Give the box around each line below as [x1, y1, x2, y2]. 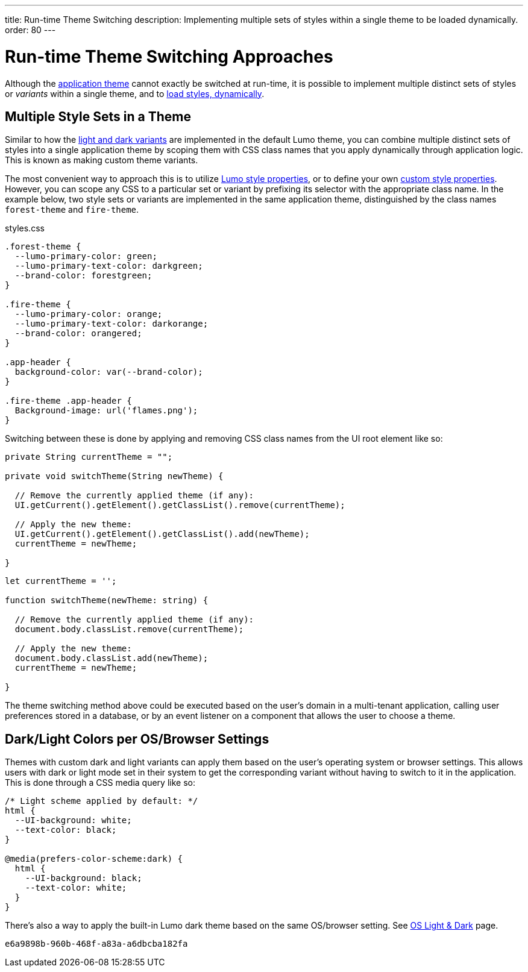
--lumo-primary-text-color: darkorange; [14, 319, 209, 329]
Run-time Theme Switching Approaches [5, 46, 333, 67]
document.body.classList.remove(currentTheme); [14, 624, 244, 635]
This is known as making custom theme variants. [5, 155, 198, 166]
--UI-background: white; [14, 815, 132, 826]
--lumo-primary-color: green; [14, 251, 157, 262]
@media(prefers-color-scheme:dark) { [5, 854, 183, 864]
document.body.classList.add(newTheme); [14, 653, 209, 663]
